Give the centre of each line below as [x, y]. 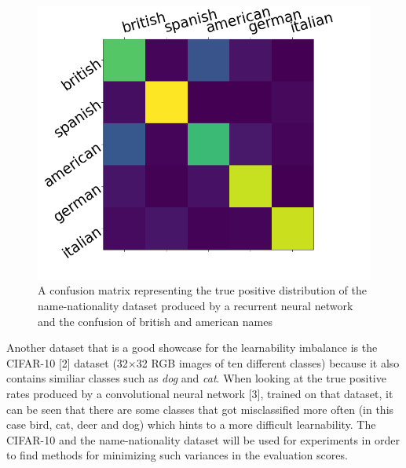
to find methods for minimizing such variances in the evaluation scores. [177, 455]
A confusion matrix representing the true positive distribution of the [202, 290]
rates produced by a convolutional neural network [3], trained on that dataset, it [200, 393]
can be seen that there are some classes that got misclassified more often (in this [200, 409]
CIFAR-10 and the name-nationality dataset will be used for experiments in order [203, 439]
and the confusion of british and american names [155, 321]
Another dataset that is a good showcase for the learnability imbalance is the [192, 347]
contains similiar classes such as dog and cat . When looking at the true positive [196, 378]
